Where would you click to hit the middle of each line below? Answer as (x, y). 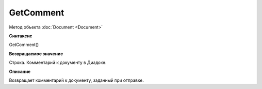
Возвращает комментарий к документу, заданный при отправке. (76, 80)
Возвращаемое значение (36, 54)
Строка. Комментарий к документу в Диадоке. (58, 62)
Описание (20, 71)
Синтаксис (21, 36)
